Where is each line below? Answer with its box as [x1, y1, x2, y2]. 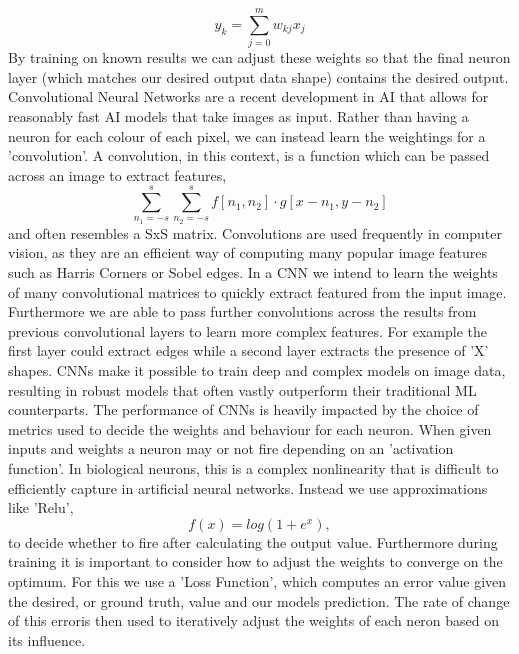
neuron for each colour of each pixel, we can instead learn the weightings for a [8, 125, 486, 146]
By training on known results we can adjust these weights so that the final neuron [8, 47, 511, 68]
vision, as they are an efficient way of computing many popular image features [8, 242, 488, 263]
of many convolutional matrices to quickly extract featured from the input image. [8, 281, 507, 302]
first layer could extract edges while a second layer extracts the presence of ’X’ [8, 340, 489, 361]
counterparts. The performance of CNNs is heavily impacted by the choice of [8, 399, 479, 420]
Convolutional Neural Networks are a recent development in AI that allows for [8, 86, 489, 107]
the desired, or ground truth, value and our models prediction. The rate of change [8, 590, 510, 611]
